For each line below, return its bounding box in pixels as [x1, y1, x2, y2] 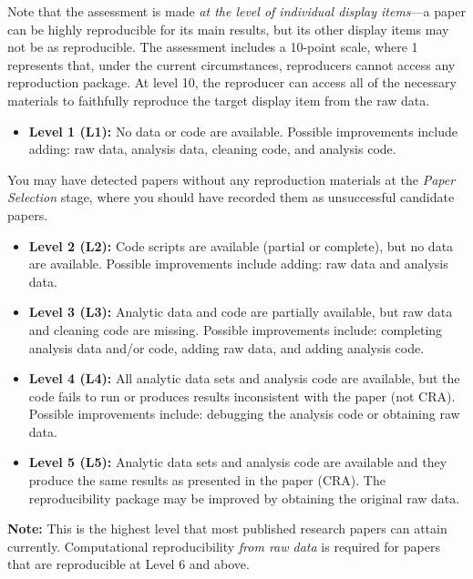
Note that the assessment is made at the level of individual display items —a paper [7, 2, 466, 20]
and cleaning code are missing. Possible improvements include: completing [28, 320, 443, 339]
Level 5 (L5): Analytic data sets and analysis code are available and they [28, 452, 447, 472]
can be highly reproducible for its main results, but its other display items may [7, 19, 449, 38]
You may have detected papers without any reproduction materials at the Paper [7, 169, 456, 188]
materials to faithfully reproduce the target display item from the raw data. [7, 90, 430, 109]
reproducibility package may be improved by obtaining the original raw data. [28, 488, 460, 507]
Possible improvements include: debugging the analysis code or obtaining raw [28, 404, 460, 423]
